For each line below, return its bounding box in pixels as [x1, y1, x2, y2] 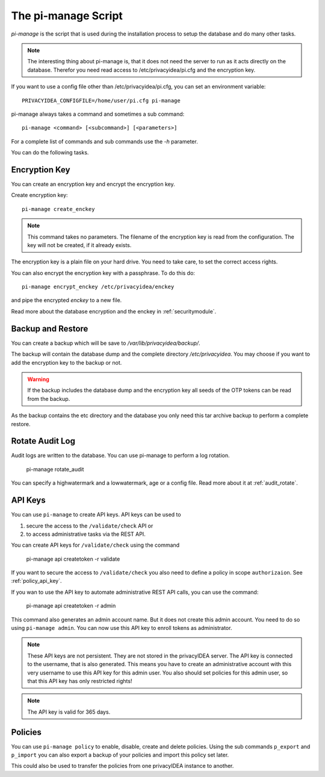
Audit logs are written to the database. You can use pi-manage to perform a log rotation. [11, 452, 230, 459]
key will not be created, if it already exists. [27, 241, 132, 248]
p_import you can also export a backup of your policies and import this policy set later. [11, 751, 229, 759]
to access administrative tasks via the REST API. [26, 530, 146, 538]
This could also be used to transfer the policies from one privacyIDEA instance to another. [11, 763, 234, 770]
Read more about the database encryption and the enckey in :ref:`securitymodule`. [11, 307, 217, 315]
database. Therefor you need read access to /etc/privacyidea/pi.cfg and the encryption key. [27, 66, 256, 74]
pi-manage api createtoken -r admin [26, 602, 116, 609]
